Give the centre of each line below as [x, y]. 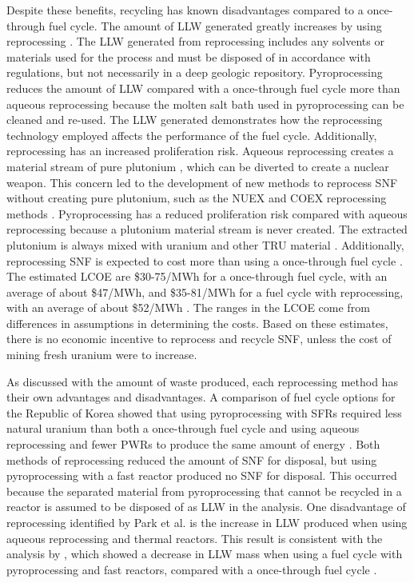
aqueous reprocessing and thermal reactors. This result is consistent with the [195, 538]
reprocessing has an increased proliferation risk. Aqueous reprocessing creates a [200, 151]
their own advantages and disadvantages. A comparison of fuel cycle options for [201, 397]
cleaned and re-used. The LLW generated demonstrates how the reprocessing [195, 120]
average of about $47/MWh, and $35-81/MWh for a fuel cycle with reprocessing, [205, 291]
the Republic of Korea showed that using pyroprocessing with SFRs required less [204, 412]
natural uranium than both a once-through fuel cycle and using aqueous [183, 428]
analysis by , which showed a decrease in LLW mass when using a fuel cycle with [205, 554]
